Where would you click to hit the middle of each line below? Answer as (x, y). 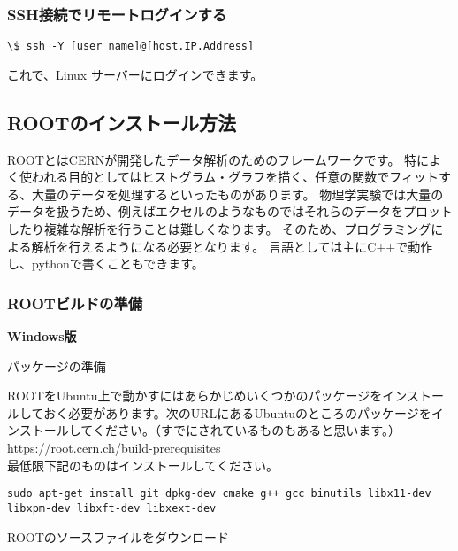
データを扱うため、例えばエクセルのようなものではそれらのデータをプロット (230, 211)
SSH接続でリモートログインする (117, 14)
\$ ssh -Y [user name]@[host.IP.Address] (131, 47)
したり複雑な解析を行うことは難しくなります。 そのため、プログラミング (219, 229)
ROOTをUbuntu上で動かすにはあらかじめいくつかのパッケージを (195, 396)
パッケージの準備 (57, 365)
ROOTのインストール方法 (122, 122)
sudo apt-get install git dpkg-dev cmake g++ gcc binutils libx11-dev (219, 494)
